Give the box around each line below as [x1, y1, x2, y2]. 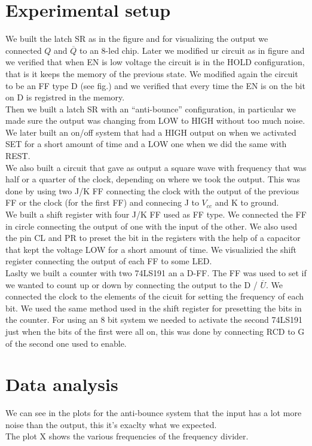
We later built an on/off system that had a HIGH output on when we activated [5, 126, 296, 138]
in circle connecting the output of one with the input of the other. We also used [5, 219, 297, 232]
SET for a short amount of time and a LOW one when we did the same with [5, 138, 287, 150]
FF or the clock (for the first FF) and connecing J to [5, 196, 199, 209]
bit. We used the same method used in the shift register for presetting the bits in [5, 301, 302, 314]
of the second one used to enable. [5, 337, 127, 349]
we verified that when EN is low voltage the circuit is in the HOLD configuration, [5, 56, 305, 68]
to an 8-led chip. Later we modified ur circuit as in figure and [79, 44, 305, 56]
